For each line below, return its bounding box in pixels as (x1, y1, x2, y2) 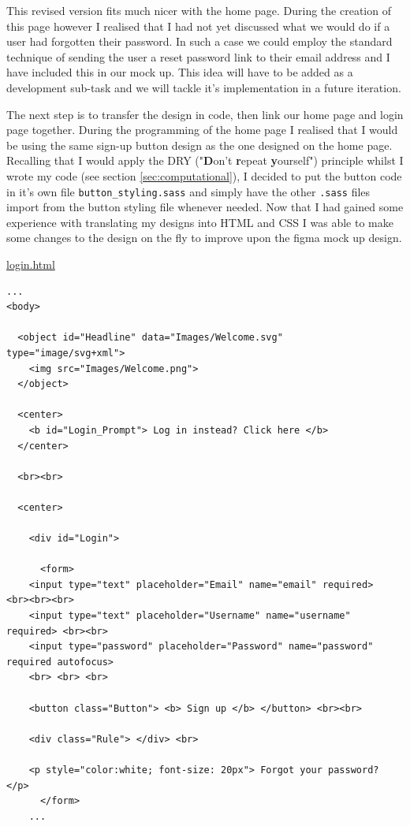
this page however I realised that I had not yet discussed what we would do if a (6, 17, 390, 34)
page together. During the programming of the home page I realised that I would (6, 121, 398, 138)
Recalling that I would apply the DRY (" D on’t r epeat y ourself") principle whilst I (6, 152, 404, 169)
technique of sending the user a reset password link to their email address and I (6, 48, 390, 65)
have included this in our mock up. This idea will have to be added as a (6, 64, 353, 80)
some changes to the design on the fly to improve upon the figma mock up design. (6, 229, 402, 246)
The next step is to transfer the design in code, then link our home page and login (6, 106, 404, 122)
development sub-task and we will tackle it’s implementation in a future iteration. (6, 79, 401, 95)
